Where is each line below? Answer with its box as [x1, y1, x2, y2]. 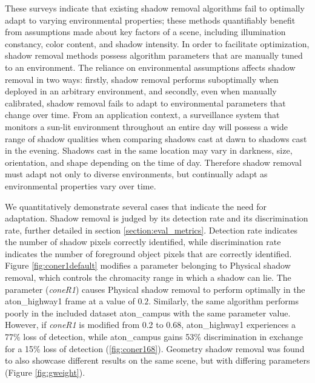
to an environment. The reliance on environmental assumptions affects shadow [5, 61, 296, 73]
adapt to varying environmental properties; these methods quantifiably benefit [5, 13, 296, 26]
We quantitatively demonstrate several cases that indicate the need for [5, 200, 267, 212]
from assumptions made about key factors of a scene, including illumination [5, 25, 286, 38]
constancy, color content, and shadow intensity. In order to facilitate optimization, [5, 37, 310, 50]
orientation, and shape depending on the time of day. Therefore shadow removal [5, 155, 302, 168]
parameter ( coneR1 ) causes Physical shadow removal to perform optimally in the [5, 283, 305, 295]
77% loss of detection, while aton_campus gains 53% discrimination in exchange [5, 330, 303, 343]
